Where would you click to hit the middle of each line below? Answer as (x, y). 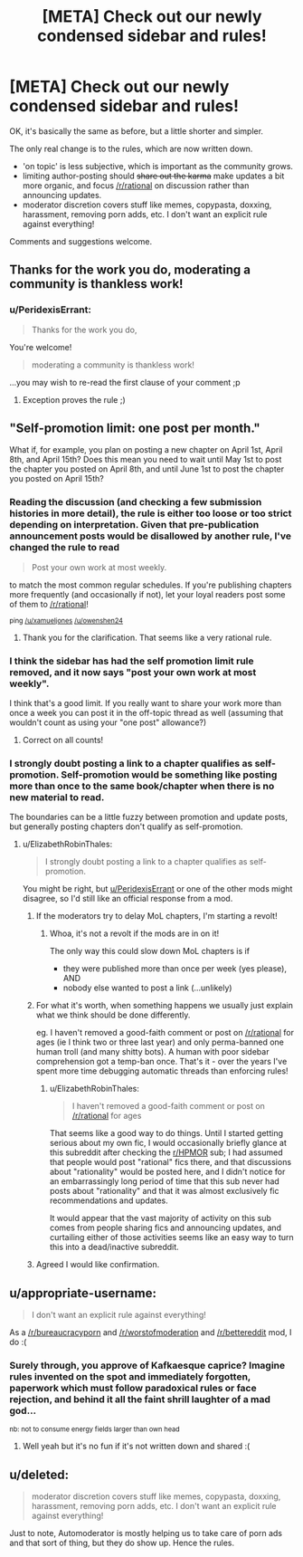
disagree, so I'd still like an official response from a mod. (128, 899)
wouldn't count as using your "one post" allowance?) (108, 722)
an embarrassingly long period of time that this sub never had (165, 1181)
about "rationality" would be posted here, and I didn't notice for (167, 1172)
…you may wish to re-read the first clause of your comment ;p (125, 382)
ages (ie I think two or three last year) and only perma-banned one (160, 1042)
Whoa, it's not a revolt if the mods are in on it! (134, 933)
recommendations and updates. (109, 1200)
